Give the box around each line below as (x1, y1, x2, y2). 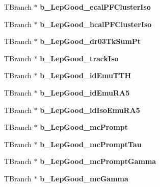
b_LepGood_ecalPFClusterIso (40, 2, 151, 12)
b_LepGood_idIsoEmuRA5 (40, 104, 140, 115)
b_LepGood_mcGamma (40, 173, 128, 183)
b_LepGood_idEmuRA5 (40, 87, 130, 98)
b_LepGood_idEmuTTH (40, 70, 131, 81)
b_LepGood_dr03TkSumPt (40, 36, 141, 46)
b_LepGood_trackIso (40, 53, 119, 63)
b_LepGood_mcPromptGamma (40, 156, 156, 167)
